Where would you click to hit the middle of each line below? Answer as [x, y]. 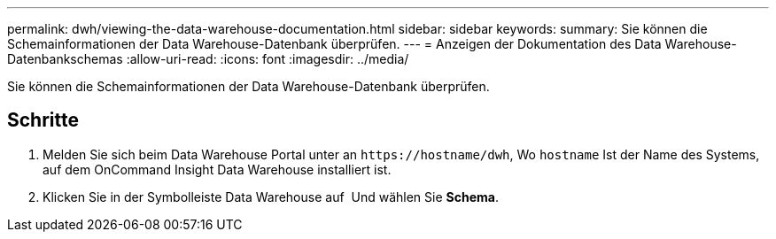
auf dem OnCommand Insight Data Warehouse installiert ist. [217, 169]
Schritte [43, 120]
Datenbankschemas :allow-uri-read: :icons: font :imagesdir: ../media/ [208, 59]
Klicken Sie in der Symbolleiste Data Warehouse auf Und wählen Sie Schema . [271, 197]
